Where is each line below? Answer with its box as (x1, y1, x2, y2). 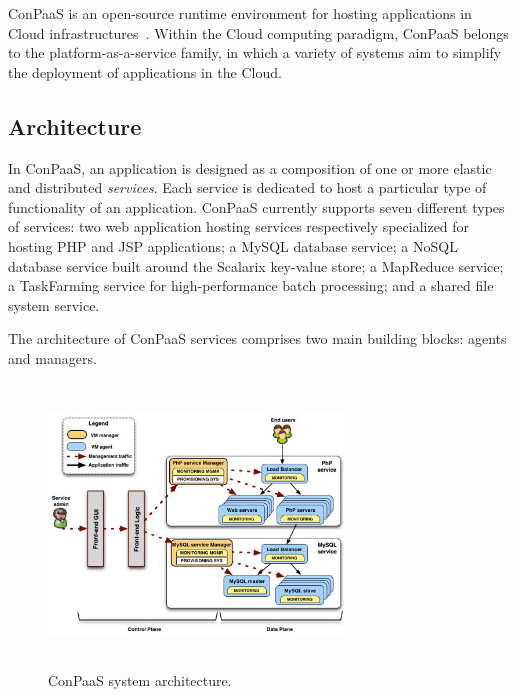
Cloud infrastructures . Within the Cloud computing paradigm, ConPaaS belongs (8, 22, 509, 43)
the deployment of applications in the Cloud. (8, 61, 282, 82)
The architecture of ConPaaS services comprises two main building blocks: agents (8, 328, 507, 349)
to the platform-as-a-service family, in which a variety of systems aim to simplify (8, 42, 502, 63)
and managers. (8, 347, 97, 368)
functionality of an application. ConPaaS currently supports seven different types (8, 196, 505, 217)
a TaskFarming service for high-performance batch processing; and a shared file (8, 275, 494, 296)
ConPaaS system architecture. (48, 669, 232, 690)
